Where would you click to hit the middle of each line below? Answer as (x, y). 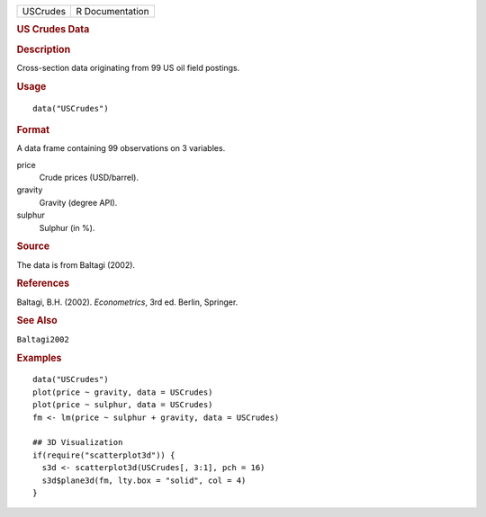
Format (33, 129)
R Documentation (112, 11)
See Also (37, 321)
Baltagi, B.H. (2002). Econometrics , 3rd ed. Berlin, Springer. (127, 302)
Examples (39, 358)
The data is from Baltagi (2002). (76, 264)
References (43, 283)
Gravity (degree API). (78, 202)
